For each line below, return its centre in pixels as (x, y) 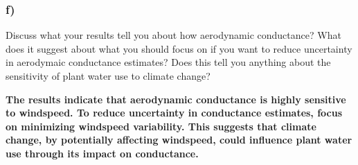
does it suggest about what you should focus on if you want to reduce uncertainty (179, 48)
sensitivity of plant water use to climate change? (108, 76)
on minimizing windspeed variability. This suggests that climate (161, 126)
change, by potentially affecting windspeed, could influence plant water (179, 140)
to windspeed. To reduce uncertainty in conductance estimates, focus (174, 113)
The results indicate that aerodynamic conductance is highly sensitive (176, 99)
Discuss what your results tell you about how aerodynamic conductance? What (173, 35)
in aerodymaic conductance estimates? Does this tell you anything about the (168, 62)
